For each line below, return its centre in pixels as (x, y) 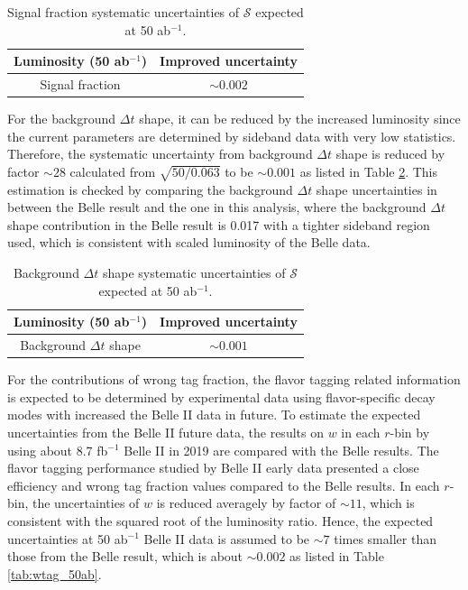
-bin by (410, 432)
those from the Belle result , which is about (125, 556)
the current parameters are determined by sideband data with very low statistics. (232, 136)
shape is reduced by (390, 154)
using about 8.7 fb (58, 450)
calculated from (113, 171)
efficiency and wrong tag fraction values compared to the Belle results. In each (224, 485)
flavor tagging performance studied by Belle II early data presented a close (213, 468)
